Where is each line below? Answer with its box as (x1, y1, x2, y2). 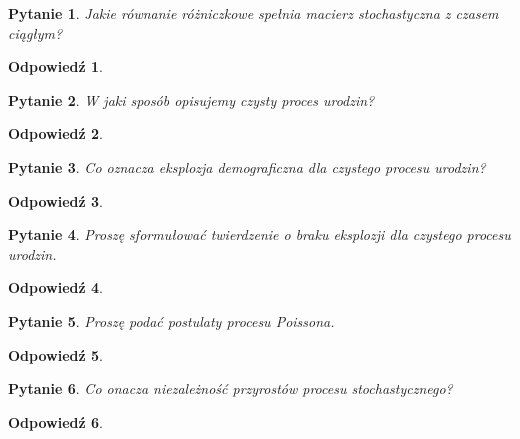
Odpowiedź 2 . (8, 123, 103, 144)
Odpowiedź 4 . (8, 277, 103, 298)
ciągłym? (8, 22, 63, 43)
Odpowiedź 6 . (8, 411, 103, 432)
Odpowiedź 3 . (8, 190, 103, 211)
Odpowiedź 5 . (8, 344, 103, 365)
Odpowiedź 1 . (8, 56, 103, 77)
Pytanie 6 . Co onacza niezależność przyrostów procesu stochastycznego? (8, 378, 453, 399)
